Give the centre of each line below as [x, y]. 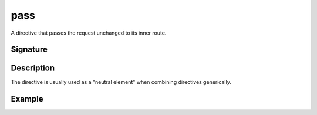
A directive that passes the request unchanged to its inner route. [89, 33]
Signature [29, 50]
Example [27, 99]
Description [33, 68]
